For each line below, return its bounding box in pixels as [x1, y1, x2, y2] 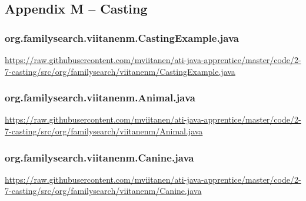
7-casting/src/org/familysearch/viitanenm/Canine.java [5, 184, 202, 197]
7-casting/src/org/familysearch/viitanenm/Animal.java [5, 125, 203, 137]
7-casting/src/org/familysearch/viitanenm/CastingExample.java [5, 65, 235, 77]
